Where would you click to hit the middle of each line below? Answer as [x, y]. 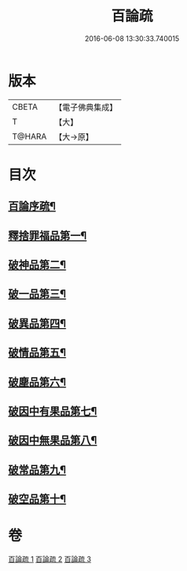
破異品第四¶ [37, 323]
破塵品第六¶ [37, 382]
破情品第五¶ [37, 353]
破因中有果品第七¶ [53, 411]
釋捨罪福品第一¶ [48, 235]
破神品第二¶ [37, 265]
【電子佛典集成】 [86, 107]
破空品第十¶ [37, 499]
